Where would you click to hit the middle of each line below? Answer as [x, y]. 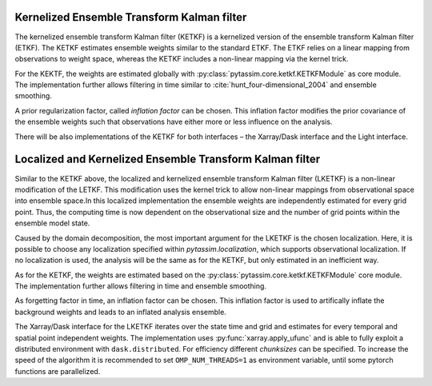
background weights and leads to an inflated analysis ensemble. [121, 312]
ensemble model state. [52, 223]
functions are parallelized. [58, 371]
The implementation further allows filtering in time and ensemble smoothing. [141, 286]
